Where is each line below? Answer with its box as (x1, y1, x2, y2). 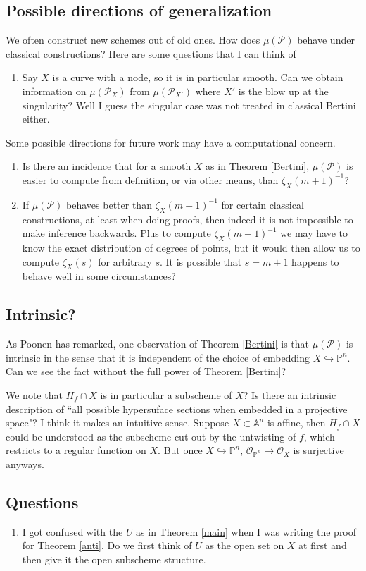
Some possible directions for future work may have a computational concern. (6, 135, 336, 149)
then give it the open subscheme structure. (22, 551, 206, 566)
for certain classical (221, 197, 304, 211)
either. (22, 111, 50, 126)
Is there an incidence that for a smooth (22, 159, 191, 173)
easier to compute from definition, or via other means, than (22, 172, 279, 187)
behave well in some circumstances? (22, 269, 176, 283)
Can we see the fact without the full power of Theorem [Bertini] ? (6, 364, 286, 379)
